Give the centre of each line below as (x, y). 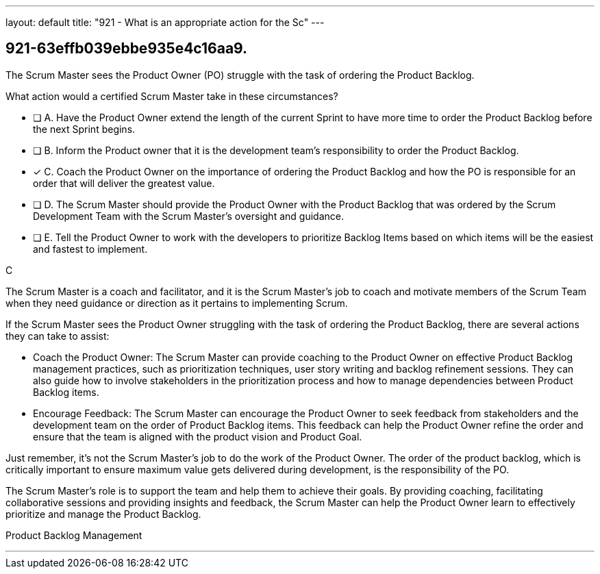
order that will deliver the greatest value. (124, 183)
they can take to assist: (58, 336)
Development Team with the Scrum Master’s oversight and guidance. (188, 216)
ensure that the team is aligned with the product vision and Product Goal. (198, 436)
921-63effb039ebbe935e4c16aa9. (127, 49)
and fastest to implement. (90, 249)
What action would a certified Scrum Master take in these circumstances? (172, 96)
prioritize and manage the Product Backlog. (103, 514)
